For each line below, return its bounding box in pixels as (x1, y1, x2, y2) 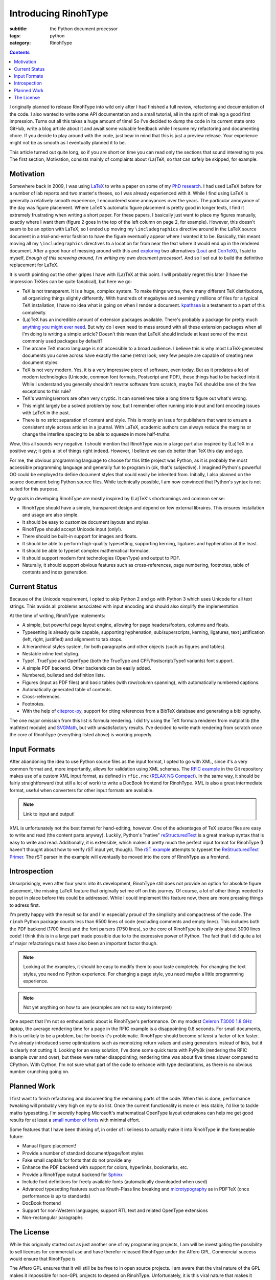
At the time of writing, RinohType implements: (9, 612, 106, 619)
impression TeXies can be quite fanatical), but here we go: (9, 279, 132, 285)
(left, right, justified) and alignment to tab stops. (22, 636, 123, 643)
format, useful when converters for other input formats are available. (9, 787, 154, 793)
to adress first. (9, 902, 40, 908)
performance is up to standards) (22, 1193, 90, 1199)
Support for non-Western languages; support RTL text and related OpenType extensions (22, 1207, 208, 1213)
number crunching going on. (9, 1069, 70, 1075)
